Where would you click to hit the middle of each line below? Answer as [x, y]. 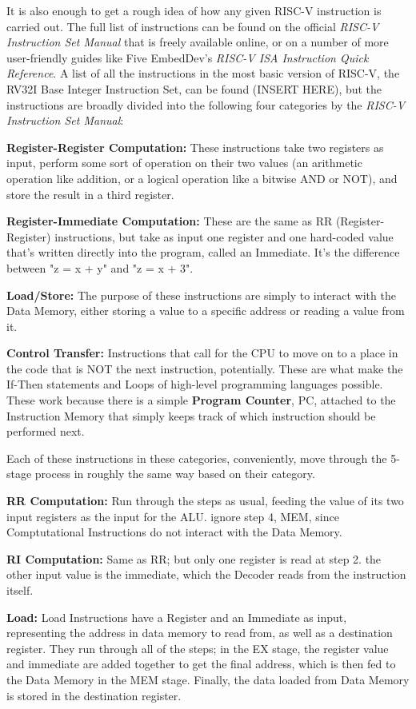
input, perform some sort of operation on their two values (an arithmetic [184, 163]
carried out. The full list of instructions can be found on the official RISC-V [193, 26]
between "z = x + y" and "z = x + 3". [100, 267]
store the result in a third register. [90, 194]
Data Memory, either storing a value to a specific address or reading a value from [206, 311]
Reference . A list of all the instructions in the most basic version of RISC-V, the [203, 73]
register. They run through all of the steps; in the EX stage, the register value [198, 648]
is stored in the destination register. [94, 695]
